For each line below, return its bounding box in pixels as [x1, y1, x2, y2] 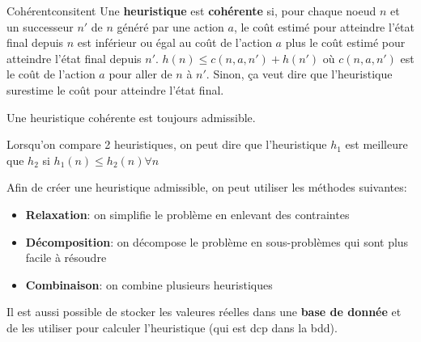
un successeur [6, 18, 74, 35]
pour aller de [108, 65, 172, 82]
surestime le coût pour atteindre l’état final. [6, 81, 224, 98]
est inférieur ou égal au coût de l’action [77, 34, 272, 51]
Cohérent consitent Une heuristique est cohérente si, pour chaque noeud [6, 2, 376, 19]
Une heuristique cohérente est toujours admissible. [6, 108, 256, 125]
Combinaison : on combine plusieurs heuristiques [25, 276, 273, 293]
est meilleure [345, 136, 408, 153]
